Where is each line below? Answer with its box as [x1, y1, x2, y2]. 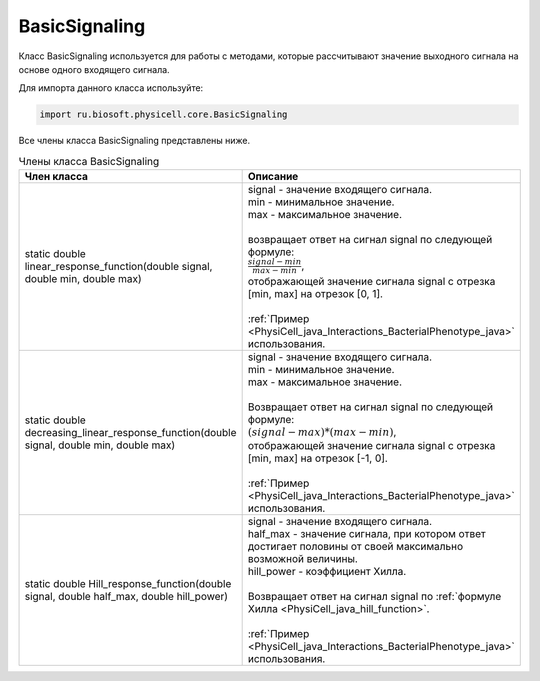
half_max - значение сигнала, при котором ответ [247, 527, 486, 541]
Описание [247, 170, 299, 184]
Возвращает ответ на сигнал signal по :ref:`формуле [247, 590, 502, 604]
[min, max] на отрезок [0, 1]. [247, 286, 384, 300]
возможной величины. [247, 552, 359, 566]
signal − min [247, 256, 302, 267]
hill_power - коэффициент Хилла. [247, 565, 407, 579]
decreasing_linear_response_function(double [24, 425, 237, 439]
